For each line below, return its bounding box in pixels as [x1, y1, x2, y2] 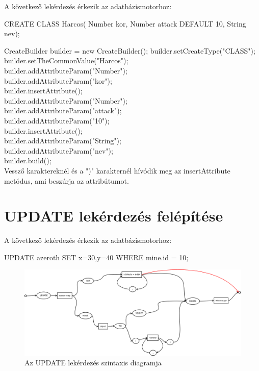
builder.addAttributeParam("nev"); [4, 145, 113, 156]
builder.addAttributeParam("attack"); [4, 105, 122, 116]
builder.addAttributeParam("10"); [4, 115, 110, 126]
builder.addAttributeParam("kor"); [4, 75, 112, 86]
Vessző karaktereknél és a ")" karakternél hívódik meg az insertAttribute [4, 165, 230, 176]
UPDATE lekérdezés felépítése [4, 205, 223, 226]
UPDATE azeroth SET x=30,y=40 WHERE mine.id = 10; [4, 252, 189, 262]
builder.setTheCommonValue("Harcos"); [4, 55, 128, 66]
